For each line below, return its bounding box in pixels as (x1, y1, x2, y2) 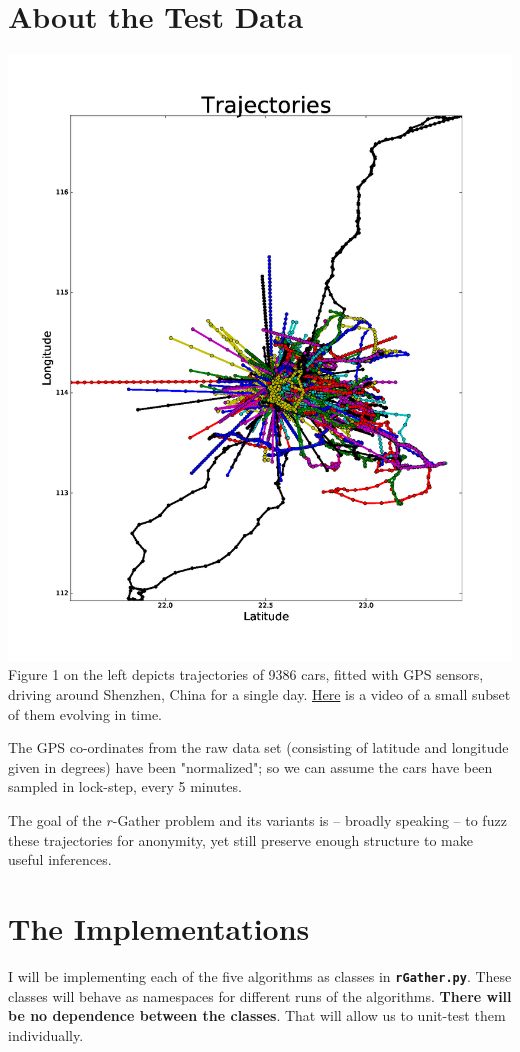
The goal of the (8, 810, 102, 831)
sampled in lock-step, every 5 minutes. (8, 776, 242, 797)
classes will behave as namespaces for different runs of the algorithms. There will (8, 985, 512, 1006)
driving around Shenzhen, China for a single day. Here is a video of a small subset (8, 684, 511, 705)
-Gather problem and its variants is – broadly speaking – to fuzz (112, 810, 507, 831)
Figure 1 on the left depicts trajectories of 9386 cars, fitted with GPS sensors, (8, 664, 484, 685)
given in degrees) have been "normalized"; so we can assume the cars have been (8, 756, 493, 777)
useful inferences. (8, 849, 112, 870)
